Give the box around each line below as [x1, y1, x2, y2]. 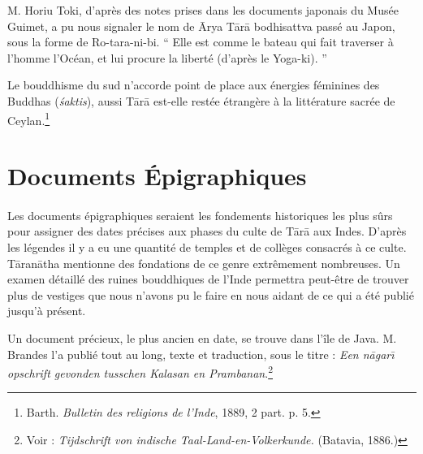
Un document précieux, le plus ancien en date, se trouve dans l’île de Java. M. [7, 329, 397, 346]
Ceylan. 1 [7, 109, 50, 128]
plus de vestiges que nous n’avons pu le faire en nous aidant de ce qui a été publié [7, 286, 414, 303]
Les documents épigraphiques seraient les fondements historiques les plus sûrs [7, 206, 393, 223]
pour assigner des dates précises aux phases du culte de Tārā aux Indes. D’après [7, 223, 407, 240]
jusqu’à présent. [7, 302, 86, 319]
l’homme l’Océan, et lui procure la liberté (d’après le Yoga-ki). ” [7, 49, 327, 66]
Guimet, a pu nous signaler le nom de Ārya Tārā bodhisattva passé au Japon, [7, 17, 395, 34]
